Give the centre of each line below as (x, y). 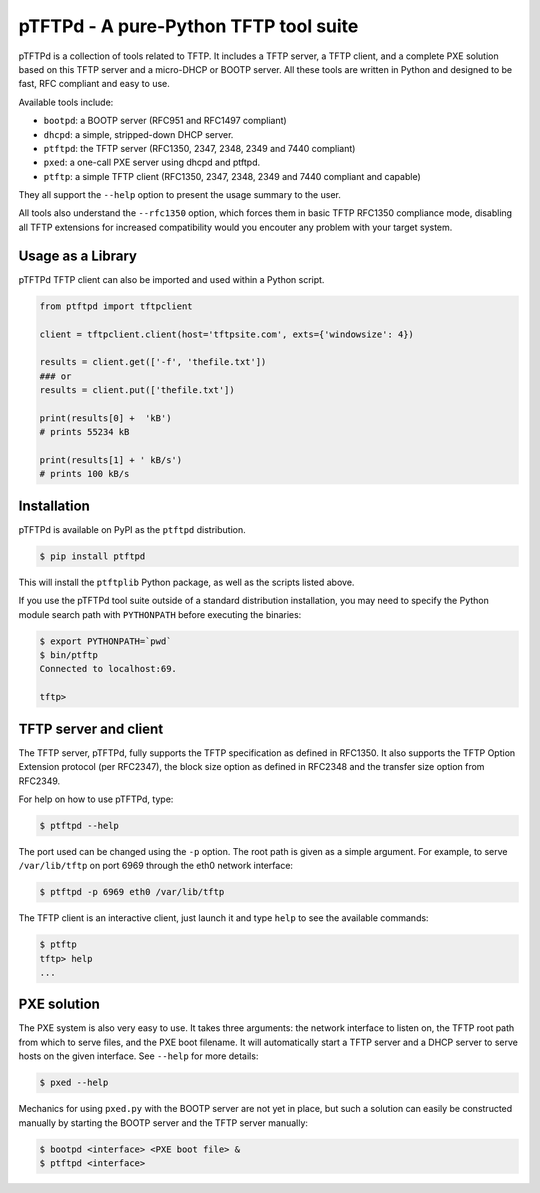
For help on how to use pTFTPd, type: (96, 799)
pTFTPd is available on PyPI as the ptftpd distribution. (132, 529)
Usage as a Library (77, 255)
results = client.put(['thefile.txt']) (137, 390)
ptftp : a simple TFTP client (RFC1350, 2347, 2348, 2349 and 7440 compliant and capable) (232, 176)
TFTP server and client (91, 728)
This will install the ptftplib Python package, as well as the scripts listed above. (186, 582)
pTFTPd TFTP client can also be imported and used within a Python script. (171, 279)
